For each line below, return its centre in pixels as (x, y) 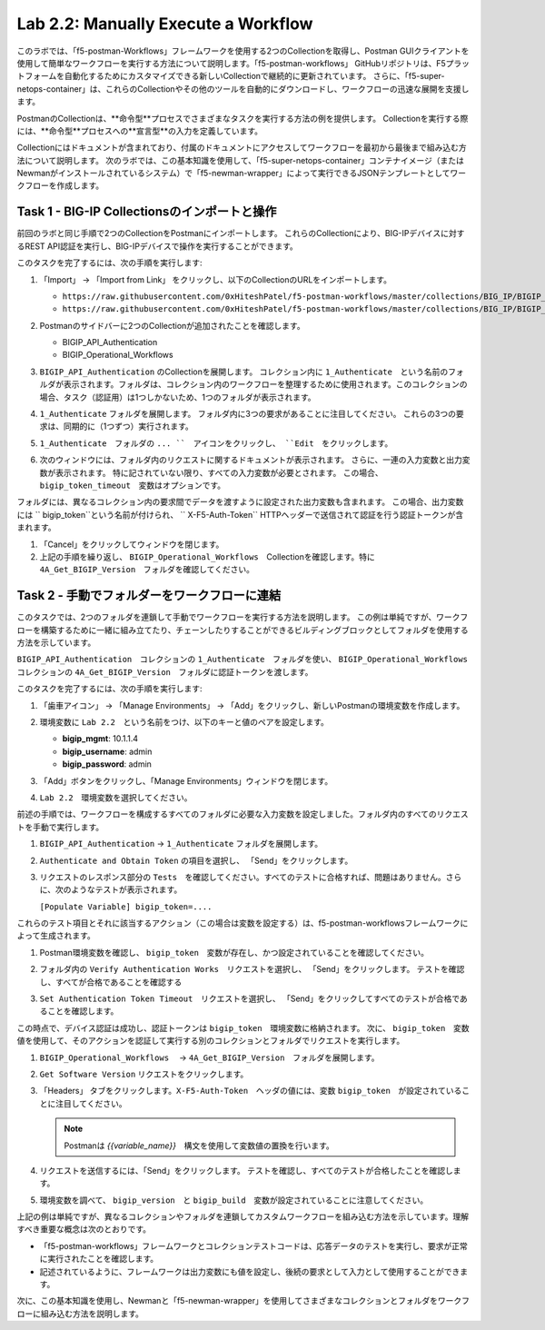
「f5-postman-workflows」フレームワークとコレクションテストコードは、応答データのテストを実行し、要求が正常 (253, 1246)
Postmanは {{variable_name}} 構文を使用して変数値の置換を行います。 (199, 1146)
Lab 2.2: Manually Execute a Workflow (165, 24)
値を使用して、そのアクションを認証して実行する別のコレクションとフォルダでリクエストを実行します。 (211, 1041)
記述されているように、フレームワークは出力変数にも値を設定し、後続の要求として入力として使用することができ (250, 1271)
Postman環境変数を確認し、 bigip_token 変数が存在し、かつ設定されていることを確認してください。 (234, 952)
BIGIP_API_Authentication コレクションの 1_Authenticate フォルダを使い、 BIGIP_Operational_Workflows (242, 660)
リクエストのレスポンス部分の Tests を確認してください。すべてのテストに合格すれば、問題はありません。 (243, 877)
